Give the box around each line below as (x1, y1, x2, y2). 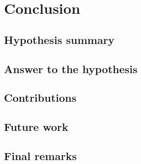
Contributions (4, 90, 77, 105)
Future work (4, 119, 69, 134)
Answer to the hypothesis (4, 61, 138, 76)
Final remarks (4, 148, 77, 163)
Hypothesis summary (4, 32, 115, 47)
